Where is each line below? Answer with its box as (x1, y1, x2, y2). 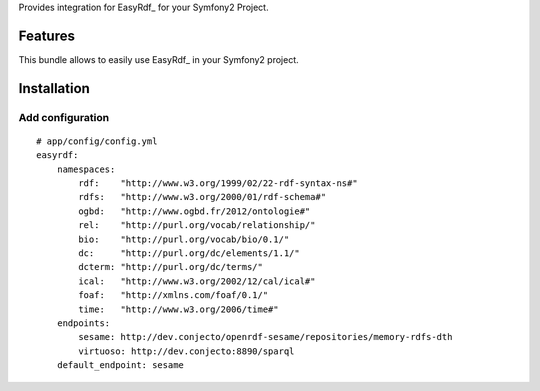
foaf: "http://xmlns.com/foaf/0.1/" (78, 290, 269, 301)
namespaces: (56, 163, 116, 175)
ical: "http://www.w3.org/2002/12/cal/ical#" (78, 275, 316, 287)
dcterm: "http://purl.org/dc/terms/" (78, 261, 264, 273)
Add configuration (18, 110, 110, 124)
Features (18, 27, 75, 44)
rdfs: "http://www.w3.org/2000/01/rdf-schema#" (78, 191, 327, 203)
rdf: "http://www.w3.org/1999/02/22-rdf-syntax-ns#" (78, 178, 359, 189)
